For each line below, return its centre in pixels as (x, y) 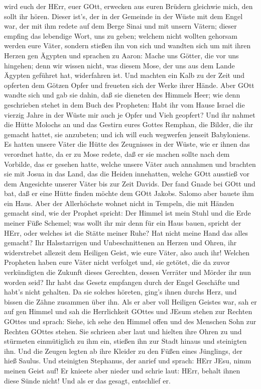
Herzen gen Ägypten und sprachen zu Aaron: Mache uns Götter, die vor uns (121, 55)
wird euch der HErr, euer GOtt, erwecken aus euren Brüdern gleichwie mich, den (128, 6)
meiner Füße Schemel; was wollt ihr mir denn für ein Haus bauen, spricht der (123, 223)
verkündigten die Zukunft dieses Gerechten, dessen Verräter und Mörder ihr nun (127, 272)
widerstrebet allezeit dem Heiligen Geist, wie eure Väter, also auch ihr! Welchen (127, 252)
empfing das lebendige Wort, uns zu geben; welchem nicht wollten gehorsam (121, 35)
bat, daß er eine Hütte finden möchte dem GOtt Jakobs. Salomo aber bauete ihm (129, 193)
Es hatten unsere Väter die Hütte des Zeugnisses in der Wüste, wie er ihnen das (127, 144)
